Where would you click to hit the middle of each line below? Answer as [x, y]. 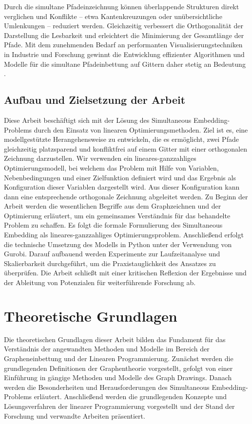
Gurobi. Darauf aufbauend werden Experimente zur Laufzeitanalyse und [112, 254]
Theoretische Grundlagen [91, 316]
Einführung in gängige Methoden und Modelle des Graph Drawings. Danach [118, 377]
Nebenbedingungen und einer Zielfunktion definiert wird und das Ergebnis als [120, 177]
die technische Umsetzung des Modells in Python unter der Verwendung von [118, 244]
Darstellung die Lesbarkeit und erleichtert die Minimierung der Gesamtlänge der [124, 35]
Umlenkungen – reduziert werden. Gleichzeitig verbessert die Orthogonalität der [124, 26]
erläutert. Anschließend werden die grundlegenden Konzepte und [130, 396]
